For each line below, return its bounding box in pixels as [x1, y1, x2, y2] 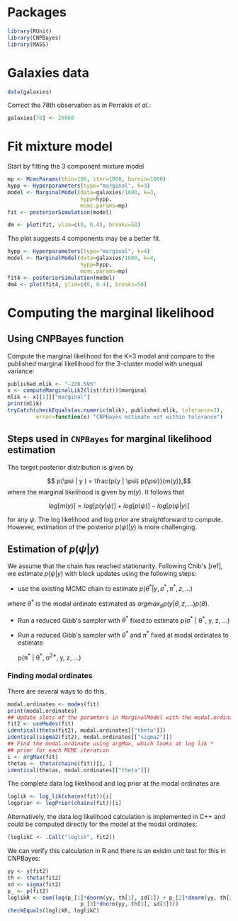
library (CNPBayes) [7, 34, 62, 41]
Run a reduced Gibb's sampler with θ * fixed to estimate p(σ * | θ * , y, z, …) [17, 614, 230, 624]
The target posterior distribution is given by [7, 463, 134, 471]
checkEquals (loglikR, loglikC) [7, 908, 100, 915]
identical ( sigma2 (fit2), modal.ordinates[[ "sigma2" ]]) [7, 734, 173, 741]
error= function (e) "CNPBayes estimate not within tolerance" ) [35, 413, 223, 420]
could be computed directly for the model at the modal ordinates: [7, 820, 198, 829]
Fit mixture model [7, 139, 113, 154]
